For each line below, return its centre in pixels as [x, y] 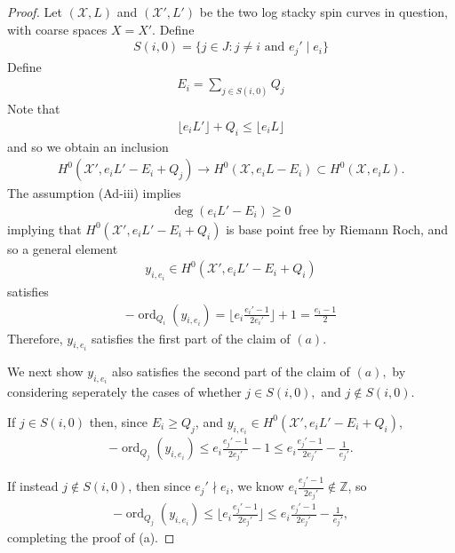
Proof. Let [35, 12]
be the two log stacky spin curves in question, [323, 12]
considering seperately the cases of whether [124, 392]
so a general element [63, 248]
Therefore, [35, 338]
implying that [44, 229]
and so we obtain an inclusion [88, 146]
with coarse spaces [57, 29]
